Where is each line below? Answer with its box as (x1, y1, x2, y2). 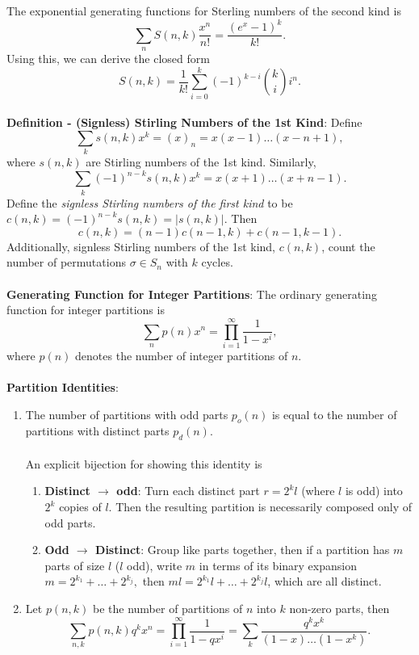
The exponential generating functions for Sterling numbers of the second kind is (6, 2, 401, 19)
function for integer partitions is (6, 301, 165, 318)
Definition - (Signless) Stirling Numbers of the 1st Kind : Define (6, 114, 362, 131)
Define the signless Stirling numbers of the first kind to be (6, 194, 293, 211)
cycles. (201, 254, 233, 271)
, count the (321, 237, 375, 254)
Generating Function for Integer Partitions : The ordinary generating (6, 285, 377, 302)
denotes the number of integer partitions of (75, 346, 288, 363)
